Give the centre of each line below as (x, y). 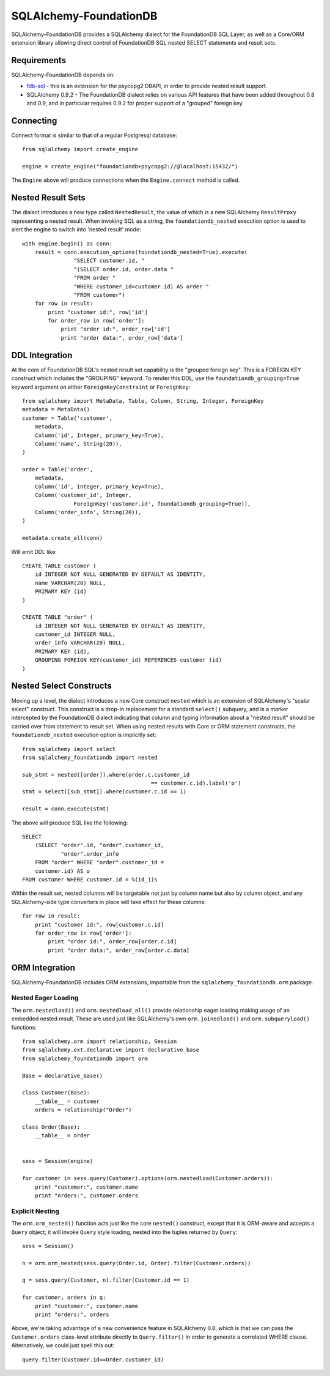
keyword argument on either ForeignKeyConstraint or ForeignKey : (101, 387)
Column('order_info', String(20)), (88, 512)
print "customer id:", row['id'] (98, 312)
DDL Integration (42, 355)
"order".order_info (90, 854)
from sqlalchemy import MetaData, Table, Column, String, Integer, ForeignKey (143, 401)
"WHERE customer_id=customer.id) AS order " (141, 286)
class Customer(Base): (56, 1093)
